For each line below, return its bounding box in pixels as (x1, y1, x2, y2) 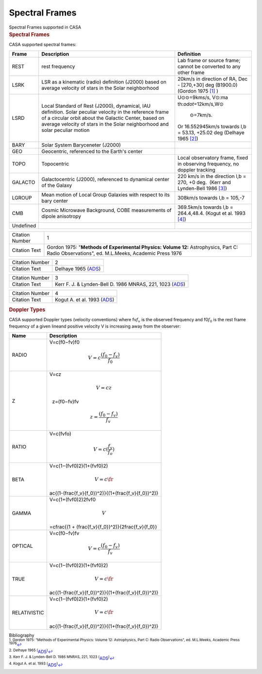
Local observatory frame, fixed (177, 154, 248, 161)
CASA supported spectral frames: (9, 42, 77, 48)
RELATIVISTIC (12, 609, 44, 616)
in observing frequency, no (177, 161, 239, 167)
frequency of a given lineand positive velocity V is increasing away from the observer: (9, 323, 181, 329)
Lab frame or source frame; (177, 57, 241, 64)
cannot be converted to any (177, 63, 241, 70)
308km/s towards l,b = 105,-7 (177, 195, 245, 201)
